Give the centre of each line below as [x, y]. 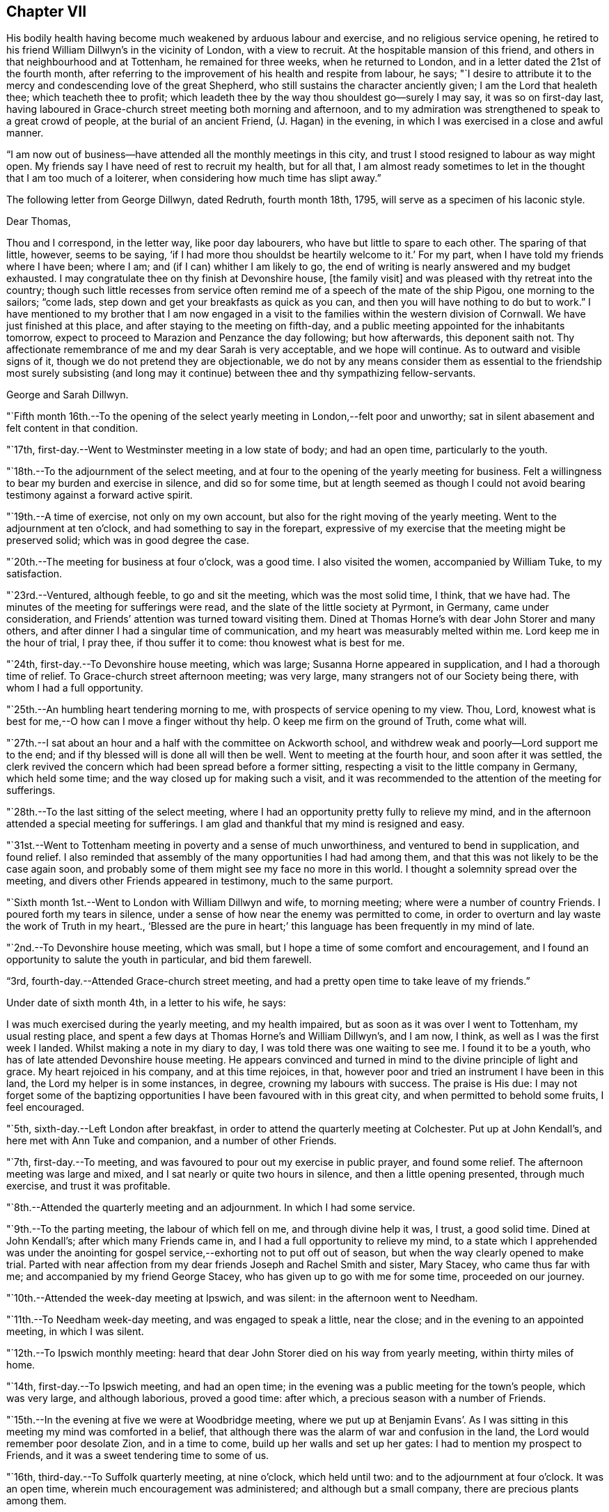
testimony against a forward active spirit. [100, 495]
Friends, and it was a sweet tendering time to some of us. [138, 1456]
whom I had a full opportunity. [75, 688]
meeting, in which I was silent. [75, 1332]
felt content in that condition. [72, 428]
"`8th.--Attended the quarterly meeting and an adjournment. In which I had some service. [211, 1208]
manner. [25, 133]
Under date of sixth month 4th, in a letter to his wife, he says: [146, 1003]
